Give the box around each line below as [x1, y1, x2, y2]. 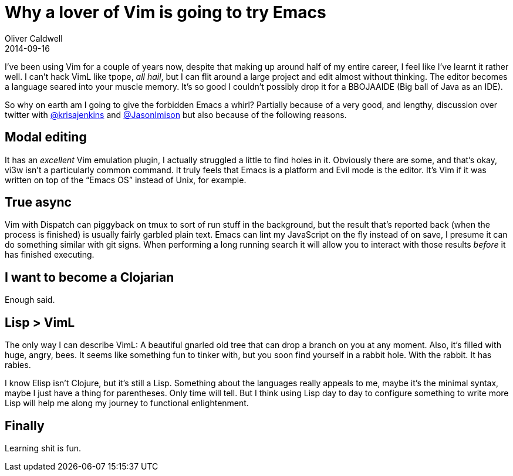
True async [5, 195, 72, 210]
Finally [5, 418, 45, 433]
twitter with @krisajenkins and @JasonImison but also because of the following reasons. [5, 109, 347, 120]
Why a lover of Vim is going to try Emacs [5, 2, 326, 22]
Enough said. [5, 295, 55, 305]
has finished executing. [5, 249, 95, 260]
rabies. [5, 360, 31, 370]
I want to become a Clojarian [5, 269, 174, 285]
